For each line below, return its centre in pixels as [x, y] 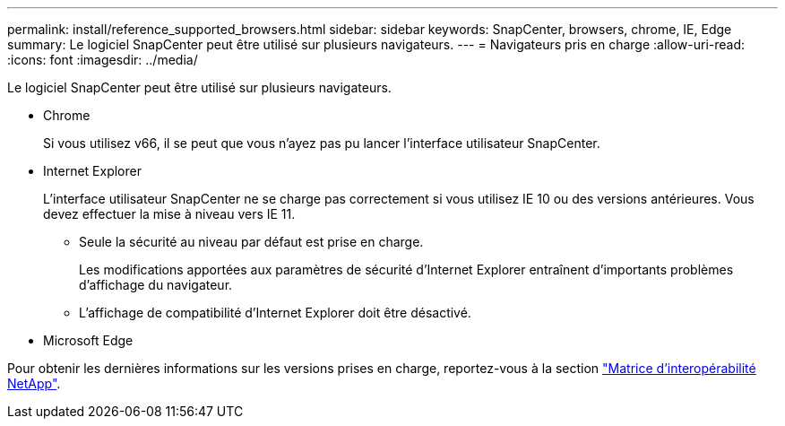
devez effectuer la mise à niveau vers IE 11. [169, 214]
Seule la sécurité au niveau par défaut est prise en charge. [251, 242]
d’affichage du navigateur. [156, 285]
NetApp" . [34, 383]
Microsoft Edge [88, 340]
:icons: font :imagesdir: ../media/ [103, 60]
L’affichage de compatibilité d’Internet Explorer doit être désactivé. [275, 313]
